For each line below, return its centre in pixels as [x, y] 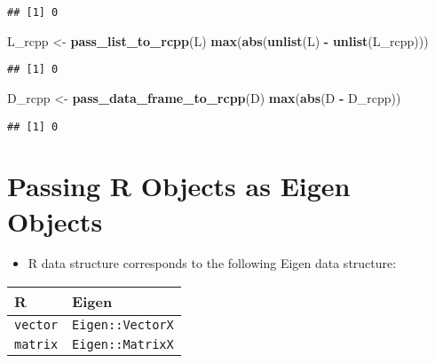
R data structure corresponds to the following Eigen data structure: [212, 263]
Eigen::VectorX [123, 325]
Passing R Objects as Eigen [179, 186]
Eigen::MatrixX [123, 345]
